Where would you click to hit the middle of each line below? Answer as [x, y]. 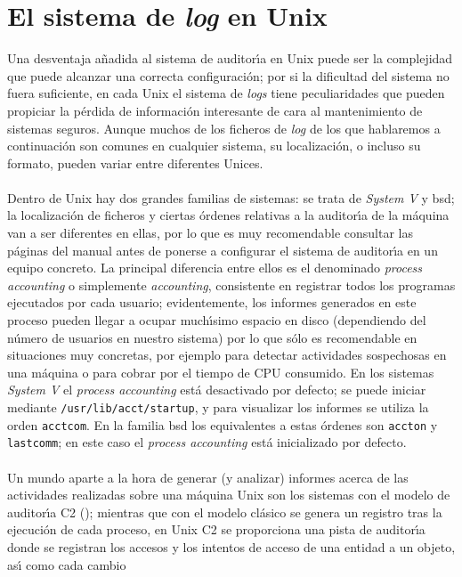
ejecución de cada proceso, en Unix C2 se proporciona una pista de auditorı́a [216, 529]
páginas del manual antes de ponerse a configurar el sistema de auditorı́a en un [223, 250]
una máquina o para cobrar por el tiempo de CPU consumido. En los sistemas [221, 372]
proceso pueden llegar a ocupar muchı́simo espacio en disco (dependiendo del [217, 320]
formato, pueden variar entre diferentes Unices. [135, 163]
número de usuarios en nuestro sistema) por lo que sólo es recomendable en [212, 337]
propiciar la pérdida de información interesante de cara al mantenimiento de [215, 110]
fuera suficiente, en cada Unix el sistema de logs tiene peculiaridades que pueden [226, 93]
